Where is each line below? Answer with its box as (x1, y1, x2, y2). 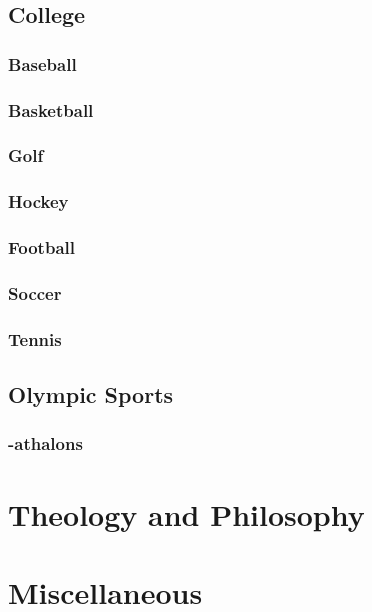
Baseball (8, 51, 77, 76)
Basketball (8, 97, 94, 122)
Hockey (8, 189, 69, 214)
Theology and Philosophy (8, 493, 365, 534)
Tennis (8, 326, 62, 351)
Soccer (8, 280, 62, 305)
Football (8, 235, 75, 260)
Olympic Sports (8, 379, 174, 410)
